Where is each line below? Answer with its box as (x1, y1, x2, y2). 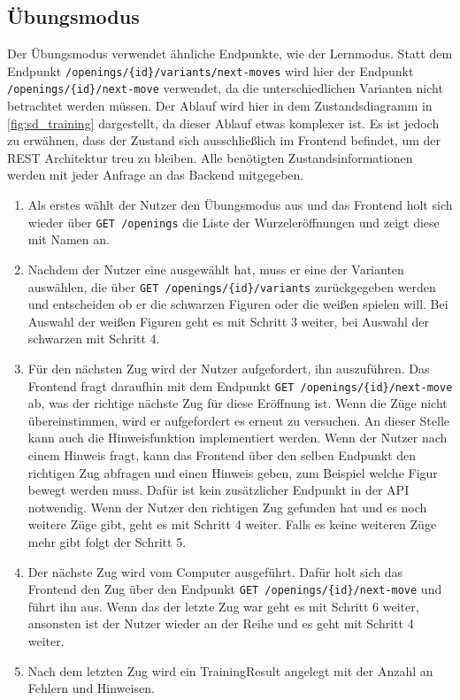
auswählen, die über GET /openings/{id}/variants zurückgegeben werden (27, 277, 436, 296)
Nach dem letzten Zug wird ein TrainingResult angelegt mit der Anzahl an (27, 661, 433, 680)
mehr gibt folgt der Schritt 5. (27, 532, 187, 550)
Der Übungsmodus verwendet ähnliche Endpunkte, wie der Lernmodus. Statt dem (7, 44, 453, 63)
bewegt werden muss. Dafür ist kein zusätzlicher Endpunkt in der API (27, 481, 410, 499)
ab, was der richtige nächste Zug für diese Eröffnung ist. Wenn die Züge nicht (27, 394, 448, 412)
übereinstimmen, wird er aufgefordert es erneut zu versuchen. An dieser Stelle (27, 411, 450, 429)
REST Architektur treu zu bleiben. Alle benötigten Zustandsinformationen (7, 148, 413, 166)
